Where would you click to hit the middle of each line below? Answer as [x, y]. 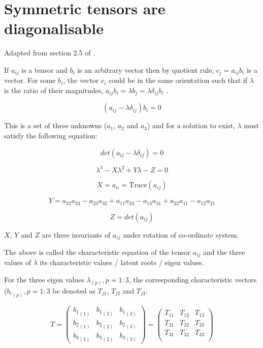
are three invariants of [76, 234]
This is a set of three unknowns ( [56, 125]
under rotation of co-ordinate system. [181, 234]
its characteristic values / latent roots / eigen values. [122, 262]
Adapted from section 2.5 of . [50, 53]
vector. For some [30, 80]
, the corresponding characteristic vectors [193, 280]
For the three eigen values [44, 280]
